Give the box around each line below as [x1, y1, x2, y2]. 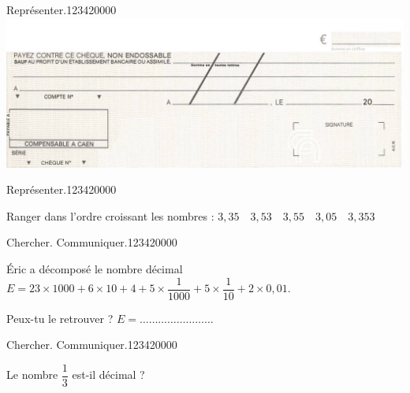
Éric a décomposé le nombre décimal [6, 260, 183, 276]
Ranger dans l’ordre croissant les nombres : [6, 207, 214, 224]
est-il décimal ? [72, 366, 145, 383]
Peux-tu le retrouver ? [6, 310, 114, 326]
